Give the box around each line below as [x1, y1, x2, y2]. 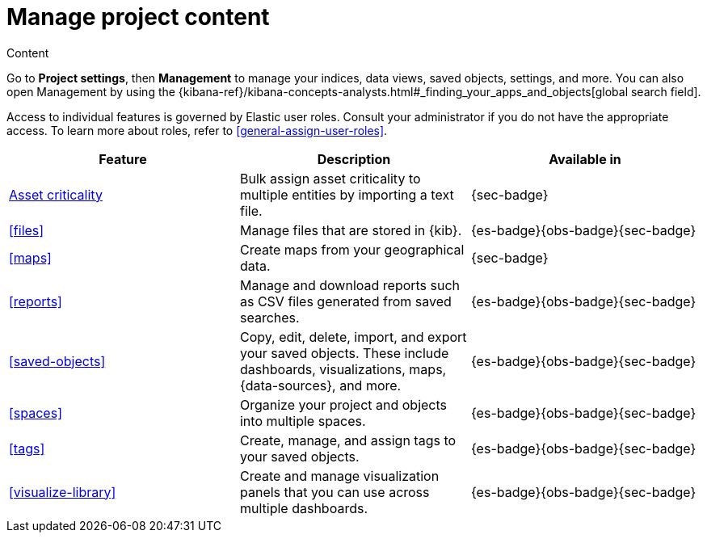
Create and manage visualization [239, 467, 440, 484]
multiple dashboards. [239, 499, 368, 516]
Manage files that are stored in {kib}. [239, 221, 462, 238]
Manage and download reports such [239, 276, 461, 293]
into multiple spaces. [239, 412, 366, 429]
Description [317, 150, 391, 167]
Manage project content [6, 3, 270, 31]
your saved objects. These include [239, 344, 449, 361]
